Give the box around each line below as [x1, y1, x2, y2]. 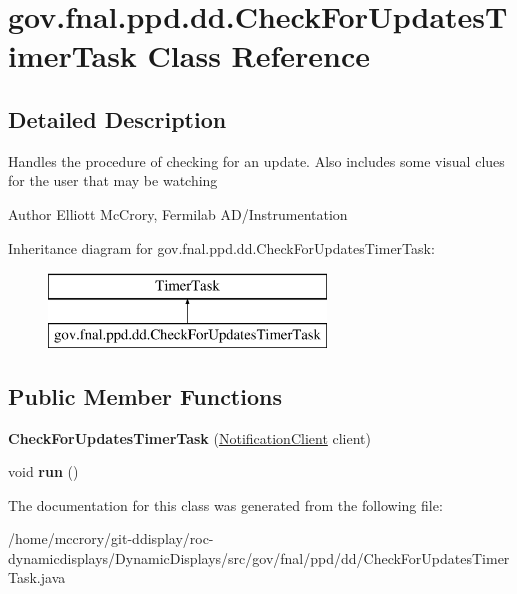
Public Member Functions [8, 380, 282, 411]
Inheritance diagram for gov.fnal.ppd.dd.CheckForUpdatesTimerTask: [8, 237, 435, 258]
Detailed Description [8, 103, 227, 134]
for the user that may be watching [8, 170, 218, 191]
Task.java [8, 567, 66, 588]
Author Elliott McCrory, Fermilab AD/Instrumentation [8, 203, 348, 224]
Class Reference [147, 35, 371, 76]
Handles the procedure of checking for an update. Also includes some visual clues [8, 150, 505, 171]
